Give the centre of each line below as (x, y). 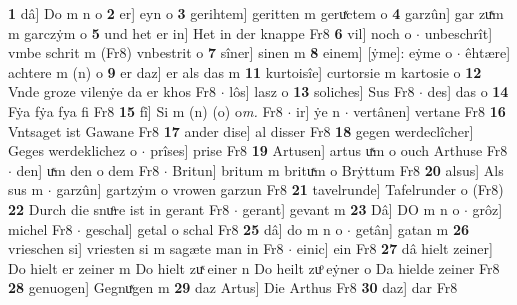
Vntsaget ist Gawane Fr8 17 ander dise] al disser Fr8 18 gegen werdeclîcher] (241, 130)
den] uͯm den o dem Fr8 (88, 169)
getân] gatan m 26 (412, 228)
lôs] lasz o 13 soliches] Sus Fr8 (322, 91)
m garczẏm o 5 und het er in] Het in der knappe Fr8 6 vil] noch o (210, 32)
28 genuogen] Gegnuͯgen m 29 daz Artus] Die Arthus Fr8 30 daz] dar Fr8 (233, 287)
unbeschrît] (458, 32)
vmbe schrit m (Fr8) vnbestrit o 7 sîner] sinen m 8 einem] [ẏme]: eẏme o (230, 52)
